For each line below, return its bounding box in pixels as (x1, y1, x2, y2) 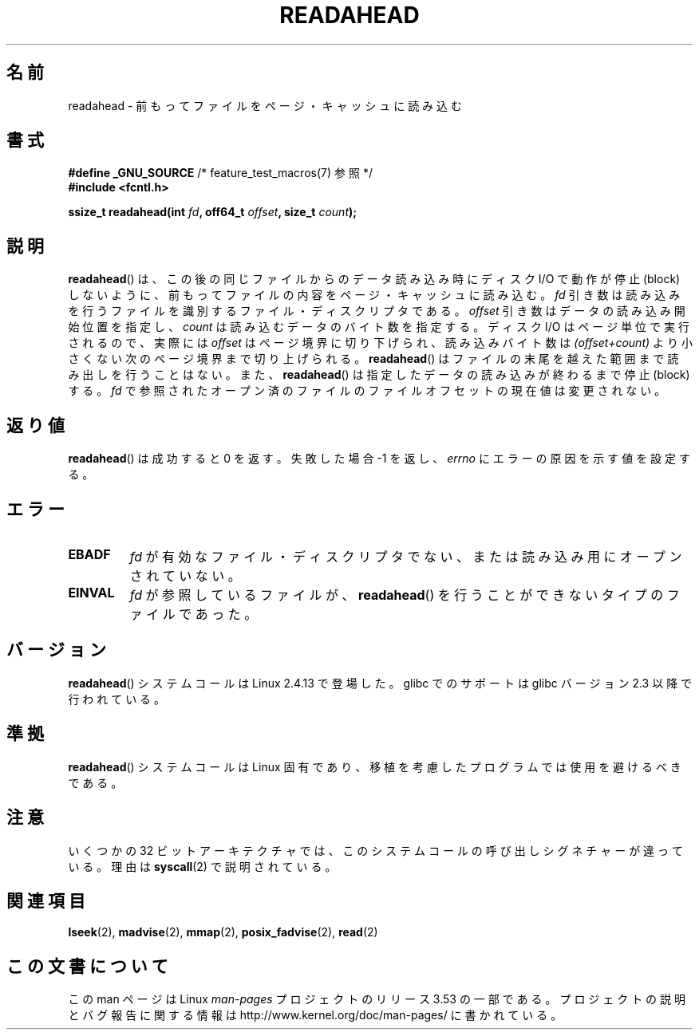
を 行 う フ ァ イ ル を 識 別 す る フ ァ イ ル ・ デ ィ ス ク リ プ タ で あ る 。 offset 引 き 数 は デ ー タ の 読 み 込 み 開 (68, 304, 685, 318)
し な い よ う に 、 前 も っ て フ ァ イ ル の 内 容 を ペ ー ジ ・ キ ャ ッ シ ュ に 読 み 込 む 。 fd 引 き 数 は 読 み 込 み (68, 288, 681, 302)
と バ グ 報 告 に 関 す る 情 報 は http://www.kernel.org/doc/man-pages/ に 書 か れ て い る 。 (68, 1008, 563, 1022)
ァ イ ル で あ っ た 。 (129, 605, 258, 622)
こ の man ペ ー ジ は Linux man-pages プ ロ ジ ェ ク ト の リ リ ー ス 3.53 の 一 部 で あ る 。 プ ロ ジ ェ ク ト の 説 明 (68, 992, 685, 1006)
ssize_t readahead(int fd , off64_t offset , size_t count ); (68, 205, 357, 219)
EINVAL (68, 584, 115, 601)
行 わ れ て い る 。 (68, 691, 166, 706)
